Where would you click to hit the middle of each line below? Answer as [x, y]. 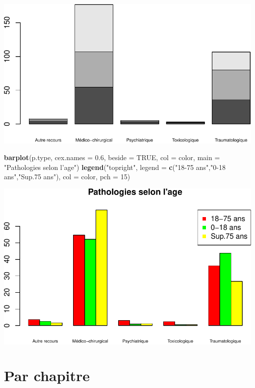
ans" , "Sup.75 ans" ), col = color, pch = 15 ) [67, 177]
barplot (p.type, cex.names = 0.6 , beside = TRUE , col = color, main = [112, 157]
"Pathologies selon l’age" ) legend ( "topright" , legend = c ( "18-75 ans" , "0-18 [115, 167]
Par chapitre [47, 375]
